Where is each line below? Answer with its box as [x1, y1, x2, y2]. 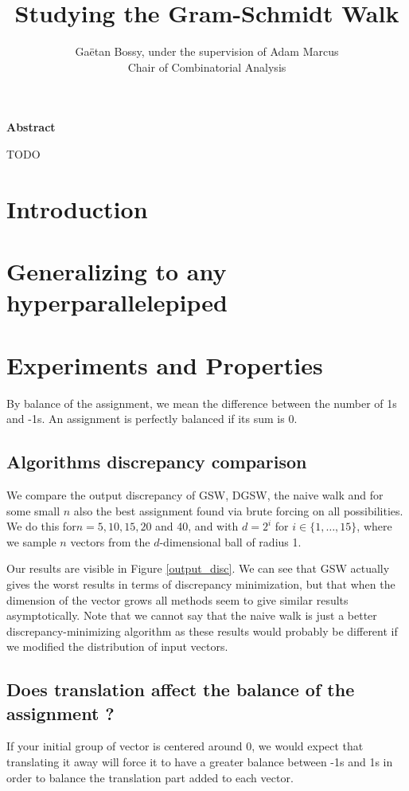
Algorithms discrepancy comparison [6, 449, 307, 474]
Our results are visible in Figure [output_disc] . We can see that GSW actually [6, 560, 390, 577]
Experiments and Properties [6, 348, 323, 381]
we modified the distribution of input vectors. [6, 638, 228, 655]
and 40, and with [155, 518, 239, 535]
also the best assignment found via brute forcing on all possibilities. [73, 502, 403, 519]
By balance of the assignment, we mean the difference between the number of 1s [6, 394, 397, 411]
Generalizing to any [6, 255, 227, 288]
